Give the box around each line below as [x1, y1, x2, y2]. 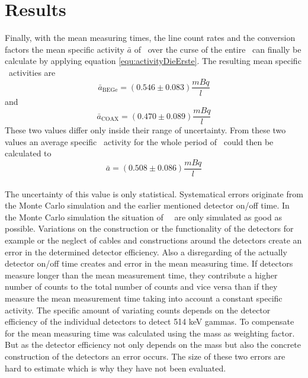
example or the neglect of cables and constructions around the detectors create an [5, 234, 302, 246]
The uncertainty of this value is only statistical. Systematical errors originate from [5, 187, 303, 200]
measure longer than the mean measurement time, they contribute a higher [5, 268, 278, 281]
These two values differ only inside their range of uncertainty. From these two [5, 124, 286, 136]
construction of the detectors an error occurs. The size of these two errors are [5, 350, 285, 362]
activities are [8, 66, 56, 78]
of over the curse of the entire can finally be [134, 43, 301, 55]
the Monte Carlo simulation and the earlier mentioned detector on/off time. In [5, 199, 290, 212]
